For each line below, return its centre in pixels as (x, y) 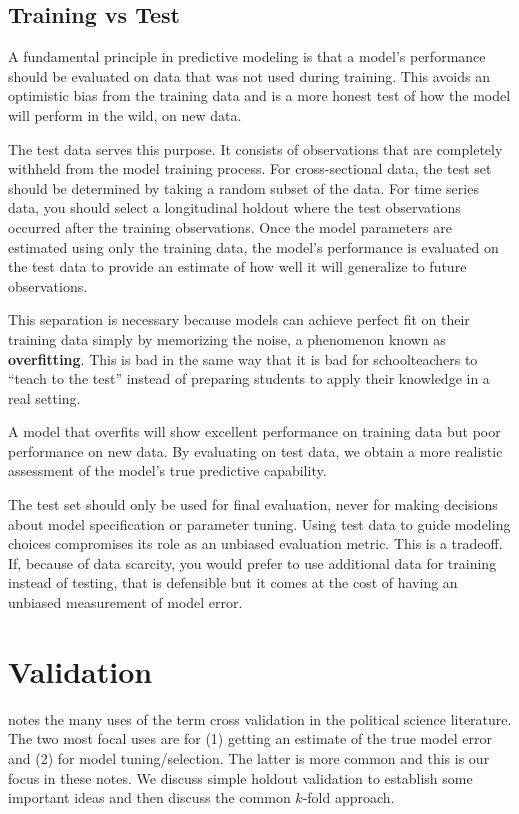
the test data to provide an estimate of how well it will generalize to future (237, 266)
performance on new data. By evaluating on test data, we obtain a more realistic (255, 450)
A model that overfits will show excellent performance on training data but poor (254, 431)
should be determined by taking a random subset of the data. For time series (243, 187)
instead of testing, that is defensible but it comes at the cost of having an (233, 582)
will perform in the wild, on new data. (125, 114)
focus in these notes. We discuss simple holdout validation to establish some (240, 777)
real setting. (44, 397)
